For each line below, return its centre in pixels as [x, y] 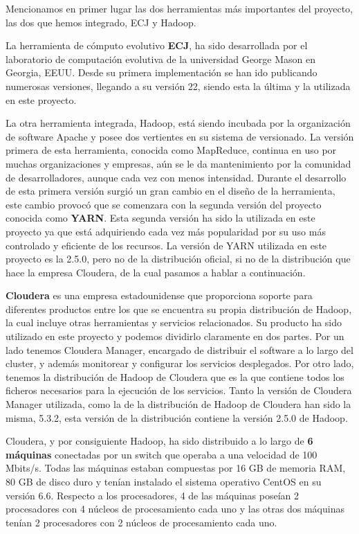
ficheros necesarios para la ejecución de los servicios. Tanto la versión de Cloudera [179, 390]
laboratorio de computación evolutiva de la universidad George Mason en [161, 59]
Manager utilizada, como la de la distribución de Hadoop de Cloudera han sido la [178, 404]
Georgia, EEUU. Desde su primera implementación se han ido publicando [162, 72]
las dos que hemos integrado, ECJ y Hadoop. [101, 22]
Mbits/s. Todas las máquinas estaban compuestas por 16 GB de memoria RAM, [176, 468]
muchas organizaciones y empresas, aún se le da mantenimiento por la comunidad [178, 163]
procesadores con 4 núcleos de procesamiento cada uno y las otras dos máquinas [175, 509]
